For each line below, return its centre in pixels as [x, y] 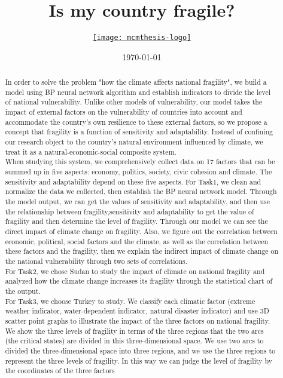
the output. [23, 291]
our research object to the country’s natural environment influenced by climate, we [134, 142]
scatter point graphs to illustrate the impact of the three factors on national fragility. [138, 320]
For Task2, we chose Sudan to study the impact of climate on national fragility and [135, 271]
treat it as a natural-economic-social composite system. [91, 151]
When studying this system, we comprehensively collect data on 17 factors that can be [140, 162]
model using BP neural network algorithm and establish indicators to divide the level [138, 92]
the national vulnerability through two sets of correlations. [96, 261]
